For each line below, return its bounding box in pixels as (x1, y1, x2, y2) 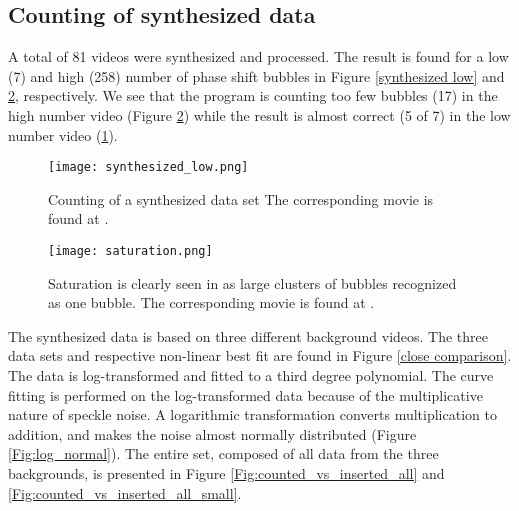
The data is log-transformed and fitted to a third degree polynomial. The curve (8, 365, 494, 386)
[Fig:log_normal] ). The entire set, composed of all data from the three (8, 443, 439, 464)
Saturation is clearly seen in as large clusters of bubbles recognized (48, 272, 457, 293)
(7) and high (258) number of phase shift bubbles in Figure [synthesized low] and (8, 65, 505, 86)
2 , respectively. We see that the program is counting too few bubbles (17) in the (8, 85, 498, 106)
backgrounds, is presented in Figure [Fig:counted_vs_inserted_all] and (8, 463, 445, 484)
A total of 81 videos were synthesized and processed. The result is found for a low (8, 46, 509, 67)
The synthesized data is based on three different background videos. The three (8, 325, 489, 346)
